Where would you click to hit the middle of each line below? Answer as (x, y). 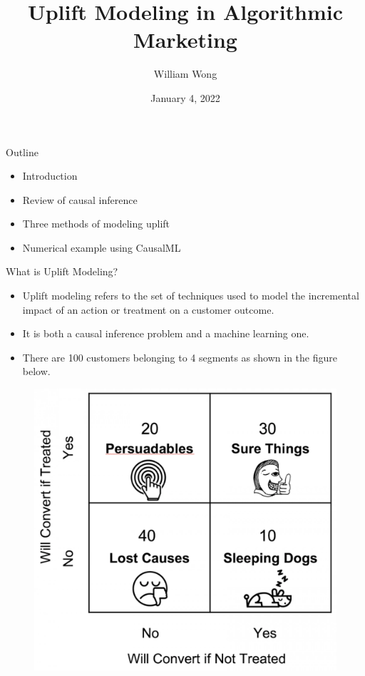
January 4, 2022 (185, 97)
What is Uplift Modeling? (62, 271)
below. (36, 371)
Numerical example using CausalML (102, 247)
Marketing (185, 40)
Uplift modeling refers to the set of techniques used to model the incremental (191, 296)
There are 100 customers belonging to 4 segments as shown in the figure (180, 357)
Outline (22, 152)
